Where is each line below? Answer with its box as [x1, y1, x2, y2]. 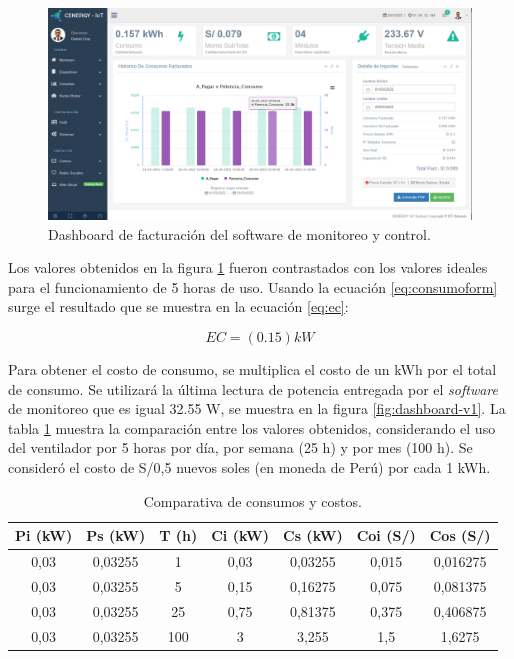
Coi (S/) [356, 525, 416, 546]
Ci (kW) [211, 525, 270, 546]
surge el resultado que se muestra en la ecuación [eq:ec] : [8, 296, 349, 317]
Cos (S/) [429, 525, 491, 546]
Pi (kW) [15, 525, 73, 546]
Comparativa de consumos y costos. [143, 490, 362, 511]
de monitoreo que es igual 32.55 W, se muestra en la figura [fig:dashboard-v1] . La [8, 398, 506, 419]
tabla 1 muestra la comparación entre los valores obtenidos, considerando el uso [8, 417, 496, 438]
